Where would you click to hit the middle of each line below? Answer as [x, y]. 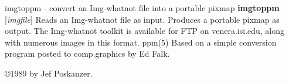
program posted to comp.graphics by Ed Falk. [87, 53]
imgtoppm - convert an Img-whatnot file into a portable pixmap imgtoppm [142, 8]
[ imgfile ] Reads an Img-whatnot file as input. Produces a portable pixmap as [142, 19]
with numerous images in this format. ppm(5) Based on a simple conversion [141, 42]
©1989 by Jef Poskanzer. [49, 73]
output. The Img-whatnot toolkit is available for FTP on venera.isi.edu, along [145, 31]
